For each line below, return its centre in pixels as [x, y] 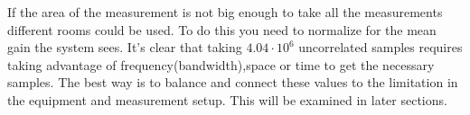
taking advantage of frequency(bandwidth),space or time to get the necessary [221, 64]
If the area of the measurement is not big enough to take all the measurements [225, 12]
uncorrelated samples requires [381, 47]
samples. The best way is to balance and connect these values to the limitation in [233, 82]
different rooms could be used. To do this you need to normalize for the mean [222, 29]
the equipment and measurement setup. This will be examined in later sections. [227, 99]
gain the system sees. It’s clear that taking [125, 47]
